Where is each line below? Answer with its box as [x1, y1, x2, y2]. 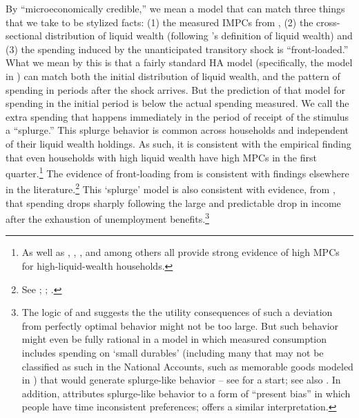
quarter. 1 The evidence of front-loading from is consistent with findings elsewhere [6, 164, 349, 180]
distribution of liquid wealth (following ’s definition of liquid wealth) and [45, 28, 353, 43]
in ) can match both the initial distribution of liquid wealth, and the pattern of [6, 68, 340, 83]
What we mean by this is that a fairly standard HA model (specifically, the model [6, 55, 353, 70]
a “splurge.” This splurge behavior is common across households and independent [6, 123, 349, 137]
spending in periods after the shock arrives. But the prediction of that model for [6, 82, 345, 97]
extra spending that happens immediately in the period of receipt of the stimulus [6, 109, 349, 123]
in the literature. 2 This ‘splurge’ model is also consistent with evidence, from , [6, 180, 336, 197]
